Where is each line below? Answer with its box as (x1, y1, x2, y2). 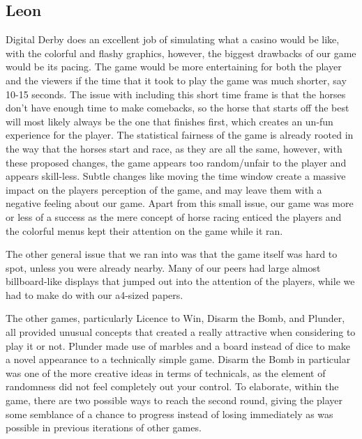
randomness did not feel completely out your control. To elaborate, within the (6, 379, 339, 394)
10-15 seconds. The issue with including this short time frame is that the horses (6, 86, 346, 101)
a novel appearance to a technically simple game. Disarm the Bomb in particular (6, 352, 351, 367)
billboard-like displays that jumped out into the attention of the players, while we (6, 274, 355, 288)
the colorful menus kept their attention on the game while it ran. (6, 223, 283, 238)
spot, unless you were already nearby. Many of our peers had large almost (6, 260, 321, 275)
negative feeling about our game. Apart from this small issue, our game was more (6, 196, 354, 210)
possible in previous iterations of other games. (6, 420, 202, 435)
